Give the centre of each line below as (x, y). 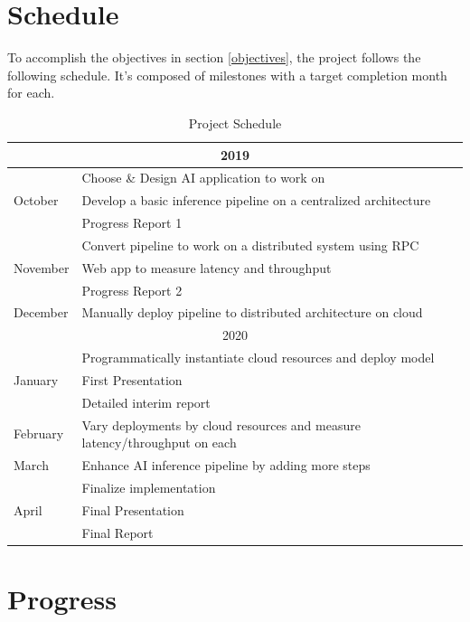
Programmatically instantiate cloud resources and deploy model (258, 358)
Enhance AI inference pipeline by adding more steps (226, 465)
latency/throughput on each (159, 443)
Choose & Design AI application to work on (203, 178)
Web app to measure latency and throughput (207, 267)
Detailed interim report (146, 402)
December (41, 312)
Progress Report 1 (132, 223)
